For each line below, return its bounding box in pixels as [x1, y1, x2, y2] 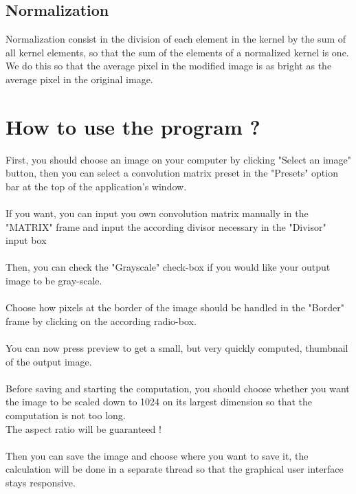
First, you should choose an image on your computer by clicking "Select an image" [5, 152, 351, 166]
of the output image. [5, 354, 92, 368]
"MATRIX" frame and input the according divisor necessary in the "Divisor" [5, 219, 326, 234]
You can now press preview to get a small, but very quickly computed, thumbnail [5, 341, 348, 355]
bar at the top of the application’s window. [5, 179, 187, 193]
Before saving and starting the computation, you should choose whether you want [5, 381, 350, 395]
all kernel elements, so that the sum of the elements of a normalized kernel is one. [5, 45, 349, 59]
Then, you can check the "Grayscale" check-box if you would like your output [5, 260, 331, 274]
